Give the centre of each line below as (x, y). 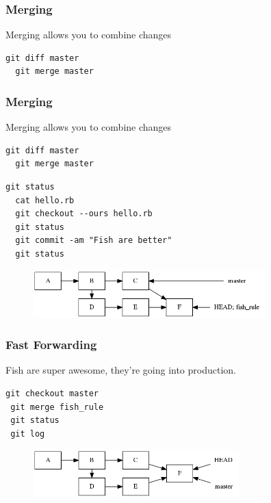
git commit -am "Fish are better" (94, 241)
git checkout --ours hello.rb (84, 214)
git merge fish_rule (57, 407)
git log (28, 434)
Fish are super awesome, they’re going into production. (121, 370)
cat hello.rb (45, 200)
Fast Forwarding (51, 345)
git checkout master (52, 393)
